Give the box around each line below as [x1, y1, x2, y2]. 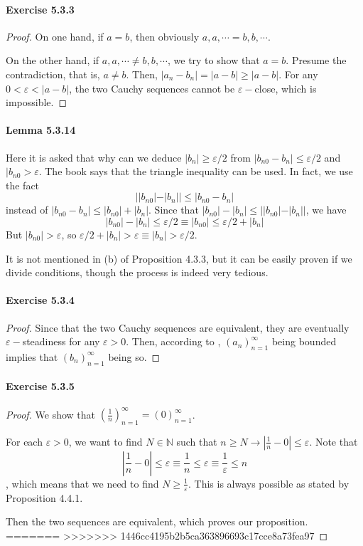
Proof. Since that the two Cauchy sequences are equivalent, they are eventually [6, 320, 350, 335]
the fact [6, 177, 40, 192]
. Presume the [286, 53, 347, 68]
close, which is [254, 80, 317, 95]
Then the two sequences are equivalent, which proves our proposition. [6, 514, 308, 529]
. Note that [309, 434, 358, 448]
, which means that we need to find [6, 476, 159, 490]
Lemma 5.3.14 [6, 122, 76, 137]
